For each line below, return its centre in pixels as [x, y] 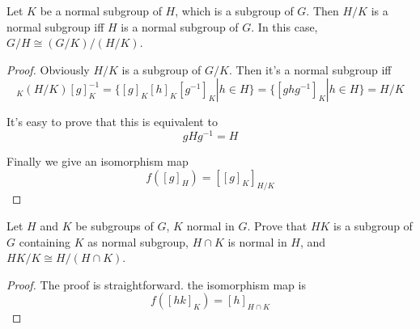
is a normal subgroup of [180, 26]
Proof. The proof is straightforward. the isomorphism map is [156, 284]
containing [45, 241]
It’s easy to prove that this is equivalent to [112, 122]
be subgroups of [115, 226]
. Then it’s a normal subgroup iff [310, 69]
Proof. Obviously [48, 69]
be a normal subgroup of [101, 11]
